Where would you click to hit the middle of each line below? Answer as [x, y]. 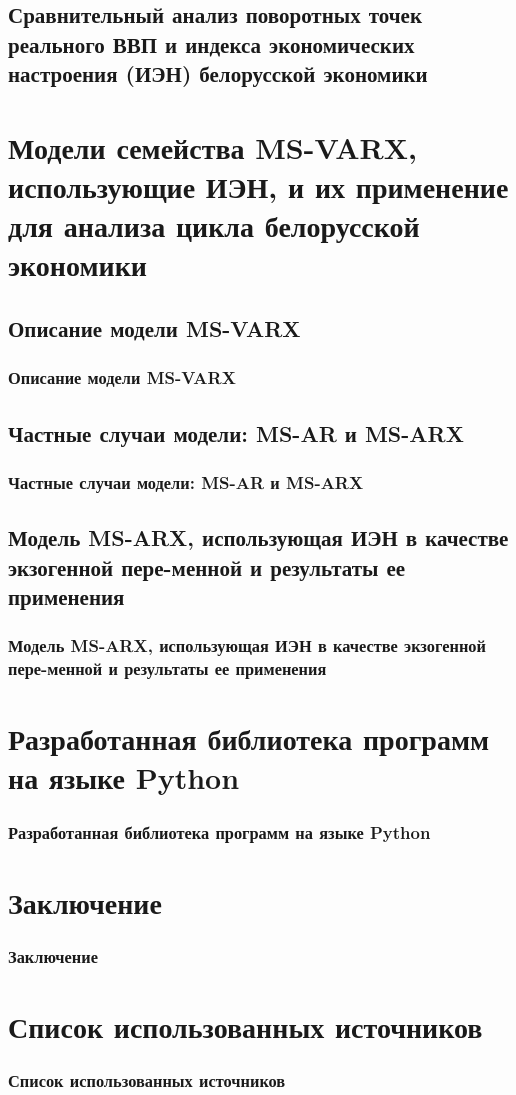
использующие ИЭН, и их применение [258, 185]
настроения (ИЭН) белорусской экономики [218, 73]
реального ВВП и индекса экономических [211, 43]
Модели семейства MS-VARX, [212, 146]
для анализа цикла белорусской [214, 225]
